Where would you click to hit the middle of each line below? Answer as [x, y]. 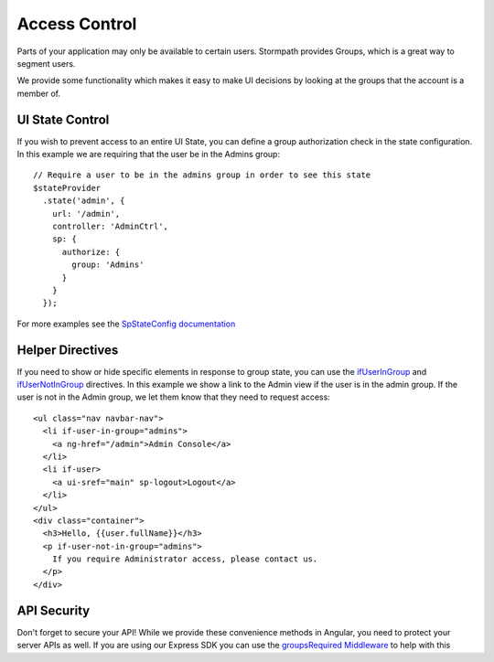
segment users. [46, 63]
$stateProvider [67, 188]
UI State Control [63, 119]
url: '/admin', [86, 214]
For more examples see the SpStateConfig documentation [126, 324]
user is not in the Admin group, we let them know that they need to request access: [174, 397]
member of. [39, 93]
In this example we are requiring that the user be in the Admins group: [149, 155]
